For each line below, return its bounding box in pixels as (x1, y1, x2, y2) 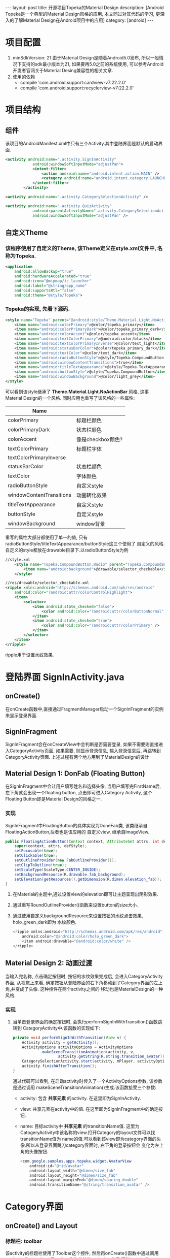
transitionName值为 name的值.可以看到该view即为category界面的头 (20, 1136, 161, 1142)
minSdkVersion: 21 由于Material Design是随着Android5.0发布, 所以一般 (12, 54, 159, 60)
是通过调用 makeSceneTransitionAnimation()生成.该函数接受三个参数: (12, 1084, 157, 1090)
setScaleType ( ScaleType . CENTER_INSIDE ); (14, 867, 101, 872)
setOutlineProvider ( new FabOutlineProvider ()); (14, 858, 116, 863)
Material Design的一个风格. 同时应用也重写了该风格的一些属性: (5, 395, 135, 401)
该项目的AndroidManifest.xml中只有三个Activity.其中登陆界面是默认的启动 (5, 140, 158, 146)
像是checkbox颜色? (76, 436, 123, 443)
